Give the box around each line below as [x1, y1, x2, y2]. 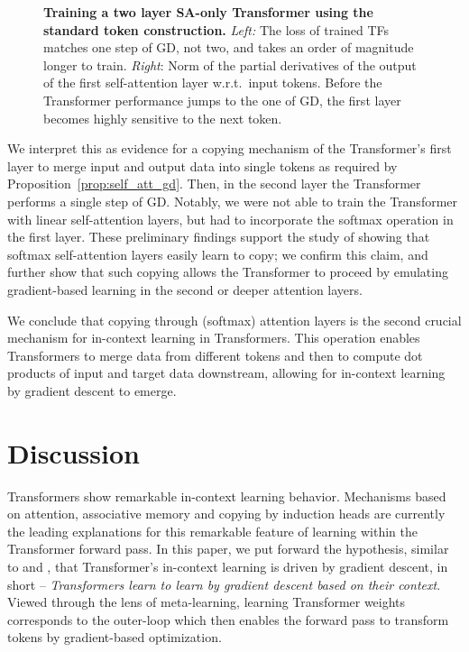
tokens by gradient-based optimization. [7, 628, 222, 647]
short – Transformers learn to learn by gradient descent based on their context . [7, 574, 441, 593]
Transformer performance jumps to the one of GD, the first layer [43, 90, 401, 109]
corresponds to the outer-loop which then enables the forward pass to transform [7, 610, 449, 629]
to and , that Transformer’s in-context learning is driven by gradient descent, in [7, 556, 448, 575]
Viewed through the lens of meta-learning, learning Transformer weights [7, 592, 406, 611]
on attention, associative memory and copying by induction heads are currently [7, 504, 446, 523]
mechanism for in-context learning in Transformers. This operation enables [7, 328, 420, 347]
